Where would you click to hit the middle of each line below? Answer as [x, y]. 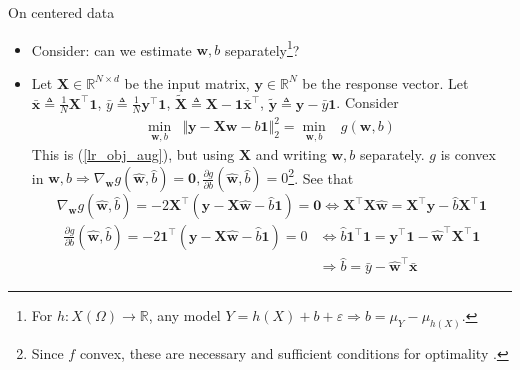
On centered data [61, 12]
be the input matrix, [187, 82]
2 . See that [321, 176]
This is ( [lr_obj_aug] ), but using [133, 154]
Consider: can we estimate [111, 49]
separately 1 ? [262, 48]
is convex [468, 154]
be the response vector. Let [385, 82]
